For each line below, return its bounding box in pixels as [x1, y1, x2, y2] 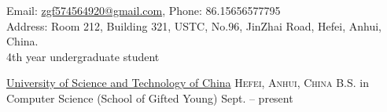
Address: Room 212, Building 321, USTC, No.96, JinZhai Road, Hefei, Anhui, [6, 17, 382, 34]
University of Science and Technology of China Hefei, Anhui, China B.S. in [6, 74, 369, 91]
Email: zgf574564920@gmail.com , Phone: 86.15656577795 [6, 2, 281, 18]
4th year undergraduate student [6, 48, 160, 64]
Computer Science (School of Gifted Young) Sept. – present [6, 89, 293, 106]
